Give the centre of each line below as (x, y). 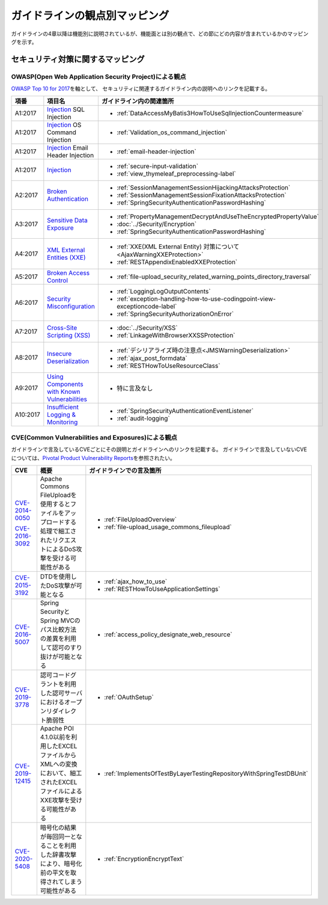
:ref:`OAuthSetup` (129, 698)
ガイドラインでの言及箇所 (125, 471)
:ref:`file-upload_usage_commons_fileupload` (168, 527)
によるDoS (61, 549)
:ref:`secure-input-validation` (157, 167)
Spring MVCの (60, 621)
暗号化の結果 (58, 828)
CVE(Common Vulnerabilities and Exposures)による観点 (94, 437)
